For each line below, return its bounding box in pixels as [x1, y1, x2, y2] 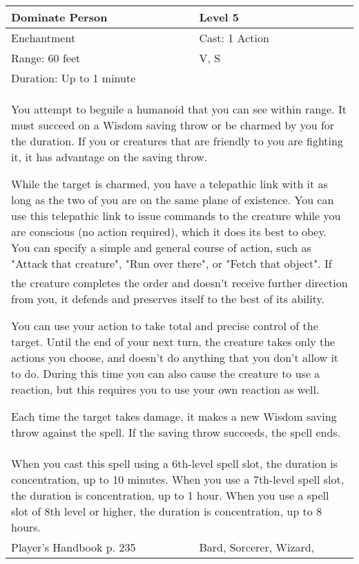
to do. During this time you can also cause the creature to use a [11, 365, 320, 381]
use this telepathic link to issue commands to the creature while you [11, 208, 341, 224]
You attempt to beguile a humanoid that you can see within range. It [11, 101, 347, 117]
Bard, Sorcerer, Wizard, [199, 539, 315, 555]
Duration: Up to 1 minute [11, 70, 136, 86]
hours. [11, 519, 41, 535]
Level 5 [199, 9, 240, 25]
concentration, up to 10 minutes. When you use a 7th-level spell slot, [11, 471, 345, 487]
